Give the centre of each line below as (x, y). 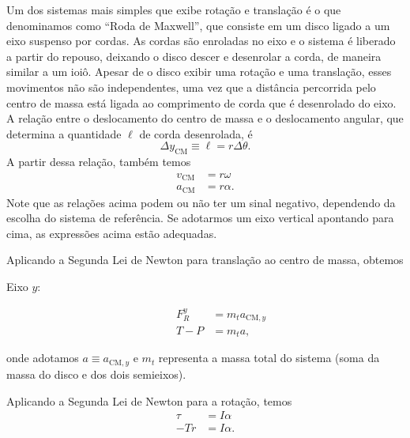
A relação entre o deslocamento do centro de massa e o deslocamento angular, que (205, 118)
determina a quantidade (64, 133)
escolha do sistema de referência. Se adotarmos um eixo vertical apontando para (200, 218)
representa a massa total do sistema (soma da (269, 358)
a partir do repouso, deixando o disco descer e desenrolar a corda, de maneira (194, 56)
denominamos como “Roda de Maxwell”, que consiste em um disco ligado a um (198, 25)
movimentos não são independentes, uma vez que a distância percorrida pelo (191, 87)
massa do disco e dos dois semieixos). (96, 374)
